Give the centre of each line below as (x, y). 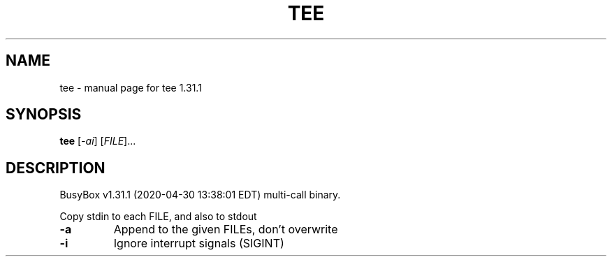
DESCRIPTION (56, 168)
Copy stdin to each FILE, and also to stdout (158, 217)
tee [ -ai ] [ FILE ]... (98, 141)
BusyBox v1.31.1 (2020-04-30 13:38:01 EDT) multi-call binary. (200, 195)
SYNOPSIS (44, 115)
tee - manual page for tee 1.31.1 (131, 87)
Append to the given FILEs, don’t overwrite (226, 230)
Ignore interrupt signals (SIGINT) (199, 243)
